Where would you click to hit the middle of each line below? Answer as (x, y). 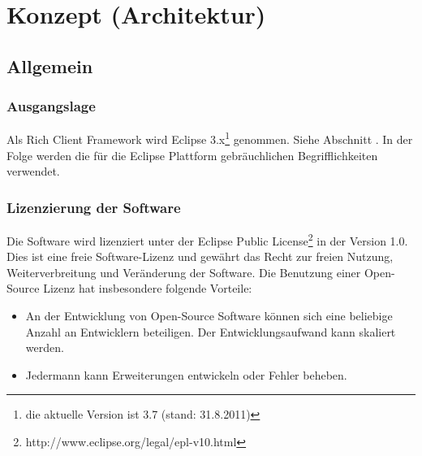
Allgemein (50, 65)
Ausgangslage (51, 106)
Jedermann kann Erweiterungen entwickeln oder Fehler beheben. (186, 374)
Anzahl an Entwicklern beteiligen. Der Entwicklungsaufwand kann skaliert (211, 331)
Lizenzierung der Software (94, 207)
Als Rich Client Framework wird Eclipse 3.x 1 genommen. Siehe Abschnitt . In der (210, 138)
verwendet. (33, 171)
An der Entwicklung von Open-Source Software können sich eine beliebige (209, 316)
